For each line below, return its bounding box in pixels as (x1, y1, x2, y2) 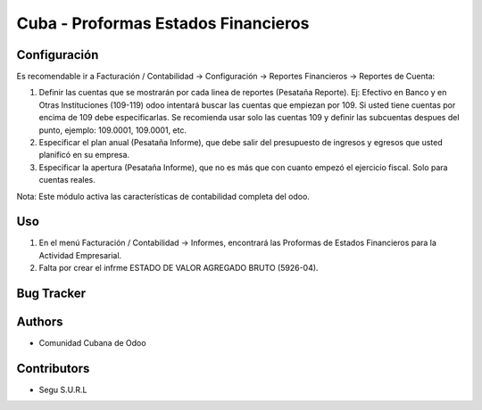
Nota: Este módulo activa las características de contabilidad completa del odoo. (16, 191, 310, 201)
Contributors (16, 361, 90, 376)
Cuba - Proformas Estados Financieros (16, 13, 310, 33)
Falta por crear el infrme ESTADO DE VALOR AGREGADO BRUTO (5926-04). (38, 263, 319, 274)
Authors (16, 315, 63, 330)
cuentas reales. (38, 175, 96, 185)
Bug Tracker (16, 286, 87, 301)
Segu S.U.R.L (38, 384, 87, 396)
